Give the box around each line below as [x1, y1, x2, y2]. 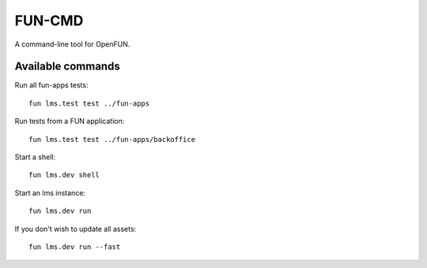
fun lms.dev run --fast [28, 242, 121, 251]
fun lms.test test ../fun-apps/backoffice [28, 135, 196, 143]
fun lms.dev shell [28, 170, 100, 180]
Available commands [14, 60, 120, 73]
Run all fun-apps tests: [14, 80, 89, 90]
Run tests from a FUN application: [14, 117, 125, 126]
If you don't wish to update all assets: [14, 224, 137, 233]
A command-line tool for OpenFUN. [14, 39, 130, 49]
